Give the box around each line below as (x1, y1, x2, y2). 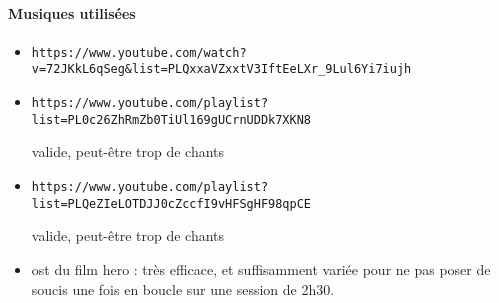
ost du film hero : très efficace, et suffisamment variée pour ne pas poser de (31, 258, 491, 279)
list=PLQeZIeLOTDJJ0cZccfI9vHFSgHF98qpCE (31, 196, 311, 211)
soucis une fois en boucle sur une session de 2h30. (31, 278, 335, 299)
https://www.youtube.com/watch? (31, 45, 247, 60)
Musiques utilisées (8, 2, 136, 23)
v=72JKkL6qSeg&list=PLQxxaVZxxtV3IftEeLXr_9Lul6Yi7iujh (31, 62, 412, 77)
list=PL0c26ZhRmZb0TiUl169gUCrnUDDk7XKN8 (31, 112, 311, 127)
